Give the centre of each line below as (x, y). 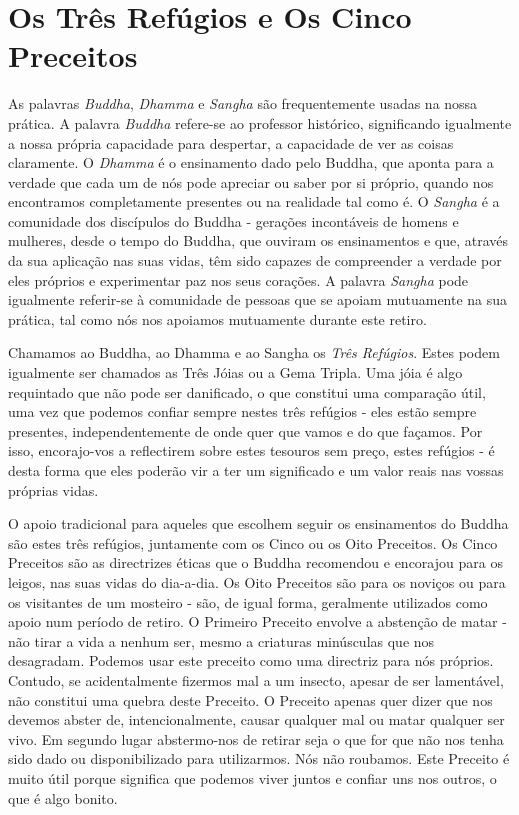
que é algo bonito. (63, 797)
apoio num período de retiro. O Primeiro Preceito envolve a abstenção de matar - (257, 621)
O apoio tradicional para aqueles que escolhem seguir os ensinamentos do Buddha (258, 523)
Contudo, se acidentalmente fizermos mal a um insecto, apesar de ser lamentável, (256, 679)
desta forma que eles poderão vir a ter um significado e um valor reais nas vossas (256, 470)
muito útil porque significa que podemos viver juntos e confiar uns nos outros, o (252, 777)
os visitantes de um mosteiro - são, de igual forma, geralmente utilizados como (248, 601)
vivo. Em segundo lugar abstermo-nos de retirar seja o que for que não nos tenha (256, 738)
